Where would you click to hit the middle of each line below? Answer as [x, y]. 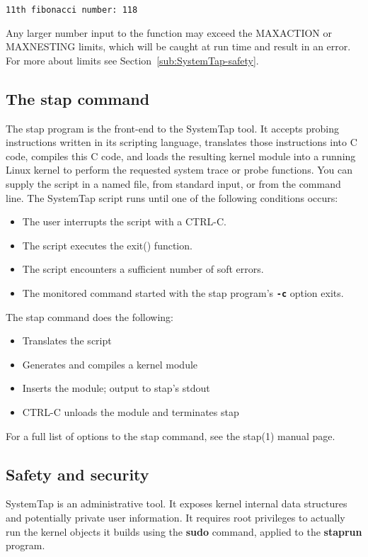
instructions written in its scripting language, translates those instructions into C [182, 142]
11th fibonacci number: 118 [72, 10]
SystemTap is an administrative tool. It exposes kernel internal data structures [177, 503]
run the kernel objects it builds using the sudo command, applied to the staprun [184, 531]
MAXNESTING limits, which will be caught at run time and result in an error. [178, 46]
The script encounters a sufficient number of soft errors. [143, 269]
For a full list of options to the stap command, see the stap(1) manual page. [171, 435]
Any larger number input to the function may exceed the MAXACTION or [169, 32]
